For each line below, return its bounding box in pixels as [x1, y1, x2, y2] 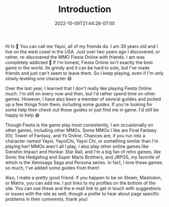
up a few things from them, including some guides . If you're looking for [5, 101, 153, 107]
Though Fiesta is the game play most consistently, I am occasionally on [5, 122, 153, 128]
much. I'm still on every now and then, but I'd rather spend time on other [5, 90, 155, 96]
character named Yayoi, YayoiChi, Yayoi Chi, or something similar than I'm [5, 138, 159, 144]
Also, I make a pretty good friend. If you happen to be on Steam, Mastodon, [5, 174, 162, 180]
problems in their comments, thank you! [5, 196, 88, 202]
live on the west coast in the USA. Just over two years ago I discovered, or [5, 48, 160, 55]
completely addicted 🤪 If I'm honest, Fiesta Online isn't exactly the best [5, 59, 153, 65]
